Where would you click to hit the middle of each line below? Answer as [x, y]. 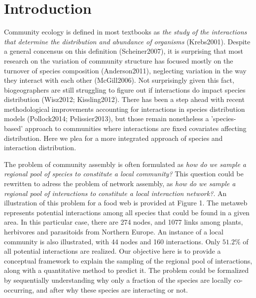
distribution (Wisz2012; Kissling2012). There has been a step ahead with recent [124, 99]
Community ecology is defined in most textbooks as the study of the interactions [126, 32]
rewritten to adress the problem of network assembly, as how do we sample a [120, 183]
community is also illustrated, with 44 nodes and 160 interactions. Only [112, 241]
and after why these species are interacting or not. [112, 289]
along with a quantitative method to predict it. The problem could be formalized [126, 270]
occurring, [19, 289]
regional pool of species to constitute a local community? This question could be [124, 174]
